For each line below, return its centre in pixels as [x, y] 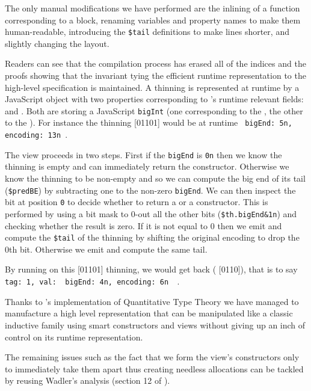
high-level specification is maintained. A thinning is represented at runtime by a [152, 87]
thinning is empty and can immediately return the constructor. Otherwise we [147, 166]
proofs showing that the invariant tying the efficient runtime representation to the [155, 75]
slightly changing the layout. [57, 43]
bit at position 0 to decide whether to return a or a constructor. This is [137, 202]
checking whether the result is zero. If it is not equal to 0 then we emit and [143, 225]
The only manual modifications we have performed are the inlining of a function [152, 8]
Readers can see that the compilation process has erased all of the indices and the [155, 63]
